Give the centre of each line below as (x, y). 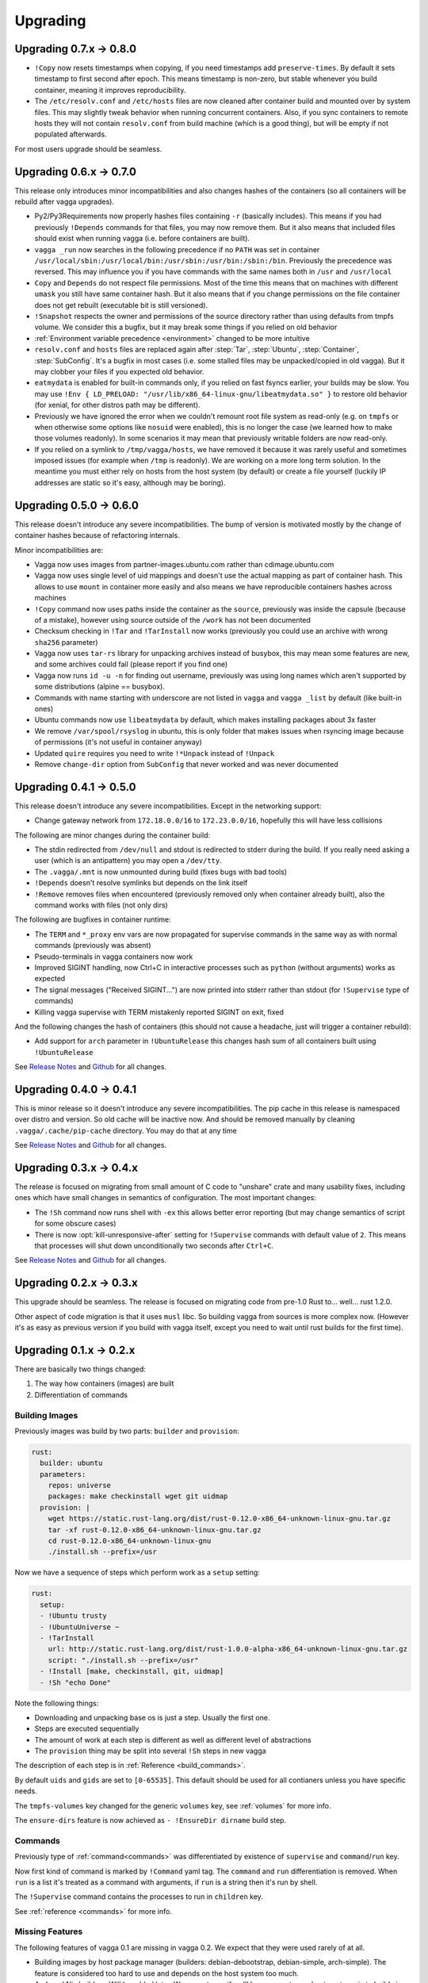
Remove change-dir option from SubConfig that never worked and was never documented (186, 764)
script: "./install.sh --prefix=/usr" (123, 1660)
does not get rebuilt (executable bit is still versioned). (121, 305)
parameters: (63, 1474)
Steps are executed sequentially (87, 1728)
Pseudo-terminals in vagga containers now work (114, 957)
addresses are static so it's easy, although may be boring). (130, 482)
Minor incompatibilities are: (59, 550)
